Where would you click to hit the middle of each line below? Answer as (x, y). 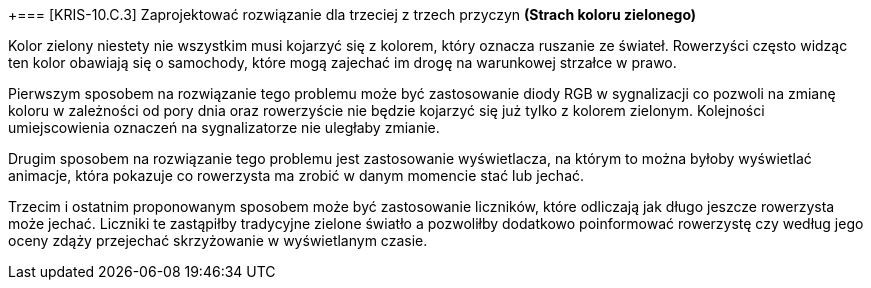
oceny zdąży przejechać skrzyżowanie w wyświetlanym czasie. (218, 240)
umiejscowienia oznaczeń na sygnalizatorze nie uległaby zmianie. (224, 127)
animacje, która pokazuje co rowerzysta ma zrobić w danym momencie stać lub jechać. (296, 175)
